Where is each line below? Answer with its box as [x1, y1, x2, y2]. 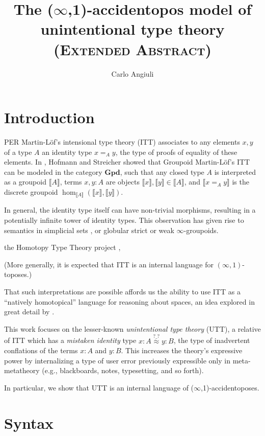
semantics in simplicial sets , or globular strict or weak [4, 224, 174, 235]
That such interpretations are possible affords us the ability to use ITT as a [4, 286, 241, 297]
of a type [4, 146, 32, 157]
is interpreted [214, 166, 256, 177]
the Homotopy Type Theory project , [4, 242, 121, 253]
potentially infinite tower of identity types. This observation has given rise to [4, 215, 244, 225]
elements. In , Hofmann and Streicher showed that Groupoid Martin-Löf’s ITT [4, 156, 250, 167]
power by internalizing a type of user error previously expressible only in [4, 355, 230, 365]
